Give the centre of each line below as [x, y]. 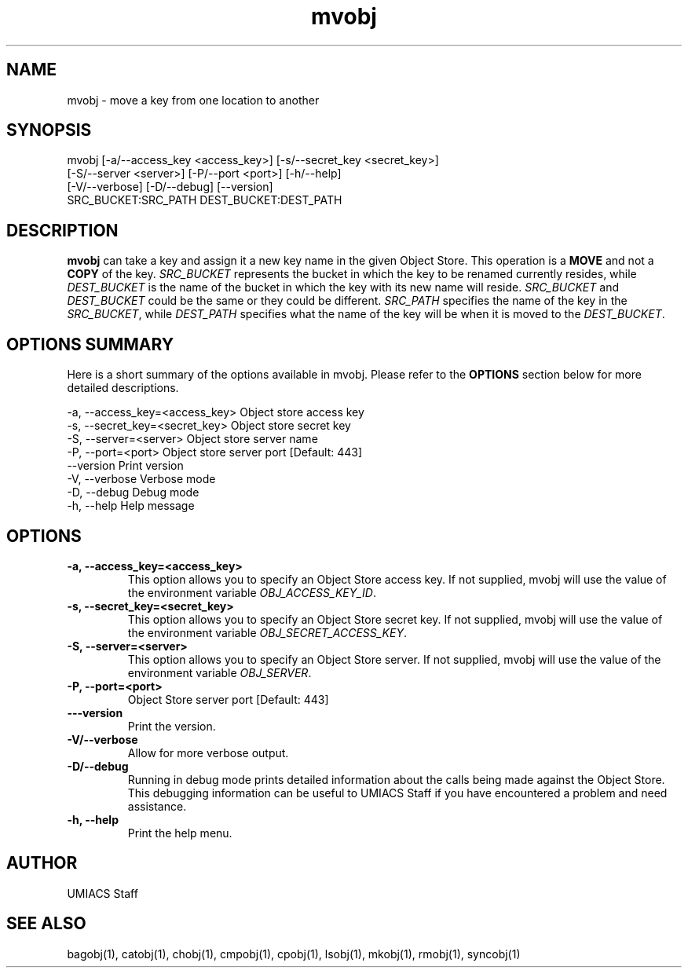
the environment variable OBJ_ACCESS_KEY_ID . [252, 592]
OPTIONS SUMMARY [90, 344]
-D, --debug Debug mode [133, 492]
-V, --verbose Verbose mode [141, 479]
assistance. [157, 806]
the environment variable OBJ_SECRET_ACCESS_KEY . [267, 632]
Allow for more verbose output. [208, 752]
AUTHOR [42, 863]
